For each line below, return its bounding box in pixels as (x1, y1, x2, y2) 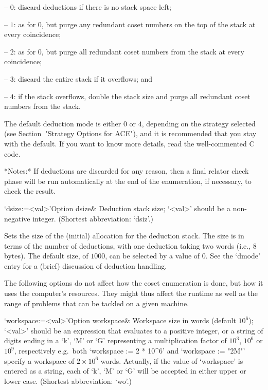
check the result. (4, 185, 56, 196)
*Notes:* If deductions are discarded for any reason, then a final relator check (4, 165, 249, 176)
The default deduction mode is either (4, 118, 121, 128)
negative (4, 213, 30, 224)
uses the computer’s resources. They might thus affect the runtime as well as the (4, 288, 258, 299)
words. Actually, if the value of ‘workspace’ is (100, 355, 243, 366)
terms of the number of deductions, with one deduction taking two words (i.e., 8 (4, 240, 257, 251)
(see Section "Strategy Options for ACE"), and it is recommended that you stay (4, 128, 257, 139)
